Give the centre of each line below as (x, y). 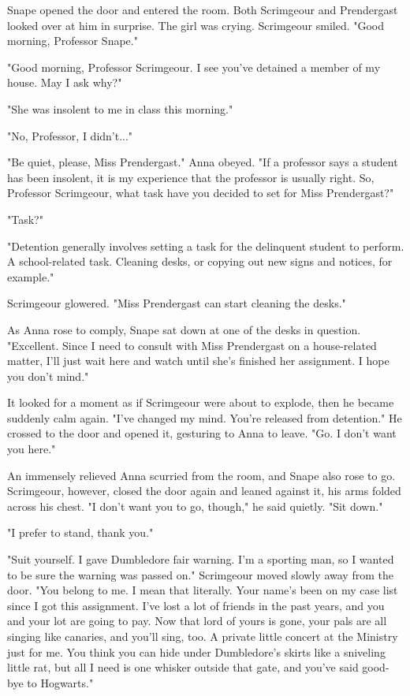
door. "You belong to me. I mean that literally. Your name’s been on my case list (203, 590)
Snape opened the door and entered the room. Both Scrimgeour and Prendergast (203, 9)
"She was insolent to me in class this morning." (120, 108)
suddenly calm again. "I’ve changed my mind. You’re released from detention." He (205, 417)
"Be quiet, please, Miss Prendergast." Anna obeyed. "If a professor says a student (203, 162)
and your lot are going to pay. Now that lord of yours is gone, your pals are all (197, 621)
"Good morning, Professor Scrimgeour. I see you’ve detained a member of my (194, 67)
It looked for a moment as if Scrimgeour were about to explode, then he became (201, 402)
